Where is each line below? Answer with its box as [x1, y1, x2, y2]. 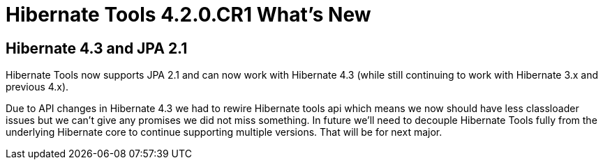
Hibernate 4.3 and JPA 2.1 [6, 39, 188, 57]
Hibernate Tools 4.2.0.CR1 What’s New [6, 3, 371, 26]
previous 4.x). [6, 81, 69, 93]
